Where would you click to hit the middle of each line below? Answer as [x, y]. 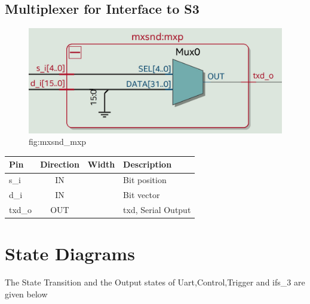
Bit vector [142, 195]
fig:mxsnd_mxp [58, 142]
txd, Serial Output [157, 209]
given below [26, 294]
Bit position [145, 180]
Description [148, 164]
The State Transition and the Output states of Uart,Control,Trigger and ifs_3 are [155, 282]
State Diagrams [70, 253]
